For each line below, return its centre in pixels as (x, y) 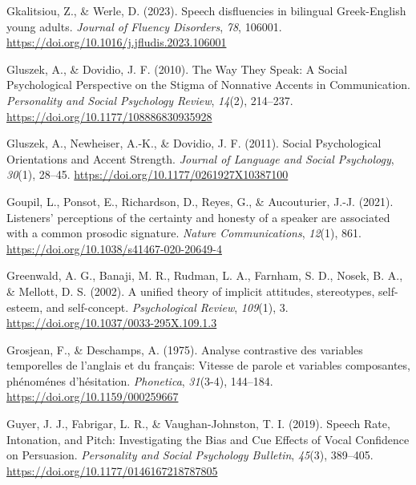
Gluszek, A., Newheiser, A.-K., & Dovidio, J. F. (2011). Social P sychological (194, 143)
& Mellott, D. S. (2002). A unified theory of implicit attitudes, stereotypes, (191, 291)
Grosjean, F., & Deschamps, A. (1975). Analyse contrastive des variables (185, 349)
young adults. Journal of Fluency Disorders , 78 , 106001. (144, 26)
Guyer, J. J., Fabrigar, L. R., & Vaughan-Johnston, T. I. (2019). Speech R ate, (198, 424)
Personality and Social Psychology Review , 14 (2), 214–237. (150, 100)
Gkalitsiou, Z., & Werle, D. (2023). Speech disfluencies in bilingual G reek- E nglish (206, 10)
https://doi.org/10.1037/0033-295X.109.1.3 (112, 323)
